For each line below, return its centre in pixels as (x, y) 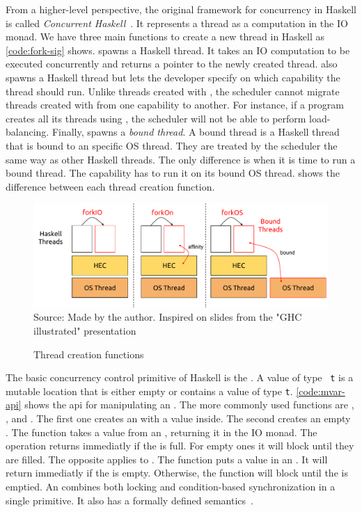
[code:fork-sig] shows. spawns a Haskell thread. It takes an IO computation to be (178, 50)
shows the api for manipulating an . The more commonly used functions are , (189, 405)
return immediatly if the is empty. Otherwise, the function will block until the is (177, 473)
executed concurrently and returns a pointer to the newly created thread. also (172, 64)
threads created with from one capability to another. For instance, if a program (175, 105)
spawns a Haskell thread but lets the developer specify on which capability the (173, 77)
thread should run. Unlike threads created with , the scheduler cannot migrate (173, 91)
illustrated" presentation (85, 330)
